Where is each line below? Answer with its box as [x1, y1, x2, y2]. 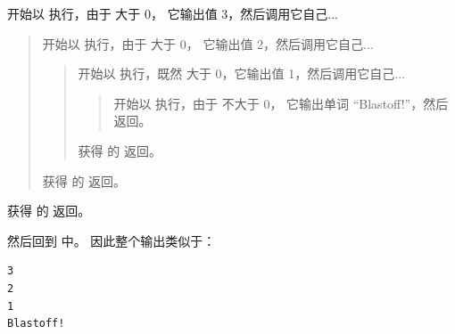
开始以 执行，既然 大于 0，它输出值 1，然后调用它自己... [78, 64, 405, 83]
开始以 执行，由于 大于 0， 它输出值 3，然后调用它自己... [7, 4, 338, 22]
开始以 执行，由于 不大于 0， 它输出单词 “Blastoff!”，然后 [113, 94, 449, 112]
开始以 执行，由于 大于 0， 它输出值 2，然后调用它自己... [42, 34, 374, 53]
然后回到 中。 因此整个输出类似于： [7, 231, 216, 249]
